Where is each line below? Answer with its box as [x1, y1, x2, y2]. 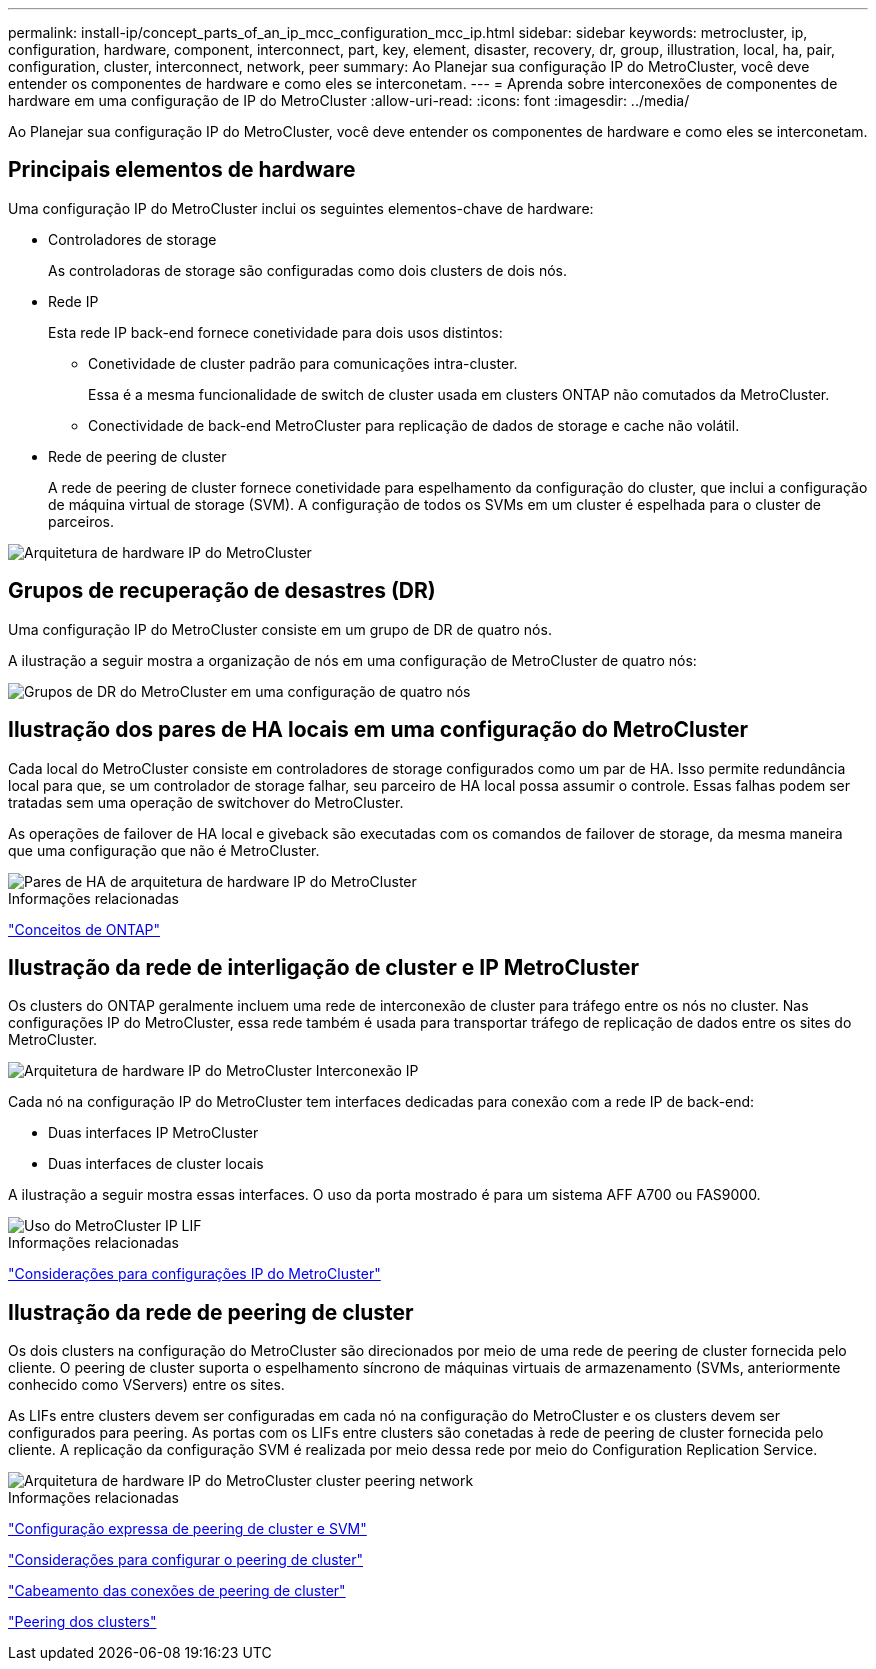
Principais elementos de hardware [8, 157, 356, 183]
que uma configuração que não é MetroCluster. [8, 841, 320, 859]
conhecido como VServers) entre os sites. [8, 1376, 285, 1394]
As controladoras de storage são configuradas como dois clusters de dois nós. [48, 261, 568, 279]
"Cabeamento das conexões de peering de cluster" [8, 1582, 346, 1600]
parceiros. [48, 512, 115, 530]
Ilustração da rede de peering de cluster [8, 1299, 414, 1325]
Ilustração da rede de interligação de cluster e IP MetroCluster [8, 954, 640, 980]
